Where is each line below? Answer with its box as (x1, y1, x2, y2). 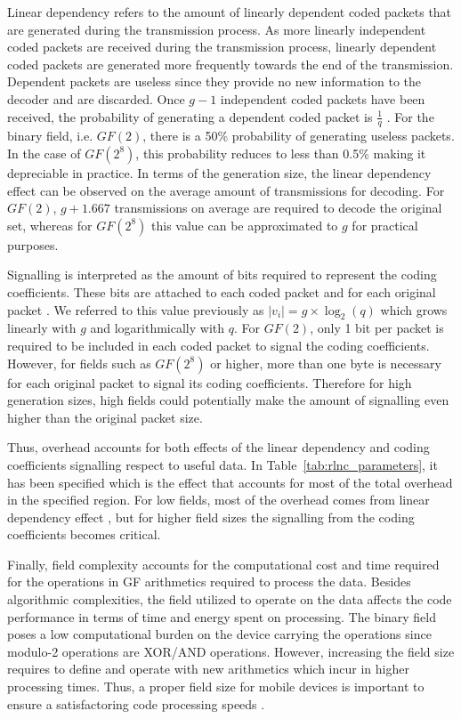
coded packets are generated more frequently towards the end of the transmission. (7, 54, 454, 73)
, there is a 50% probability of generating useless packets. (142, 126, 455, 145)
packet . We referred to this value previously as (7, 300, 264, 319)
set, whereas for (7, 215, 93, 234)
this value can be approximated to (151, 215, 338, 234)
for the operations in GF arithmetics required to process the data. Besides (7, 572, 411, 591)
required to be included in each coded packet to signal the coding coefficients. (7, 335, 430, 354)
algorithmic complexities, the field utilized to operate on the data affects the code (7, 590, 452, 609)
